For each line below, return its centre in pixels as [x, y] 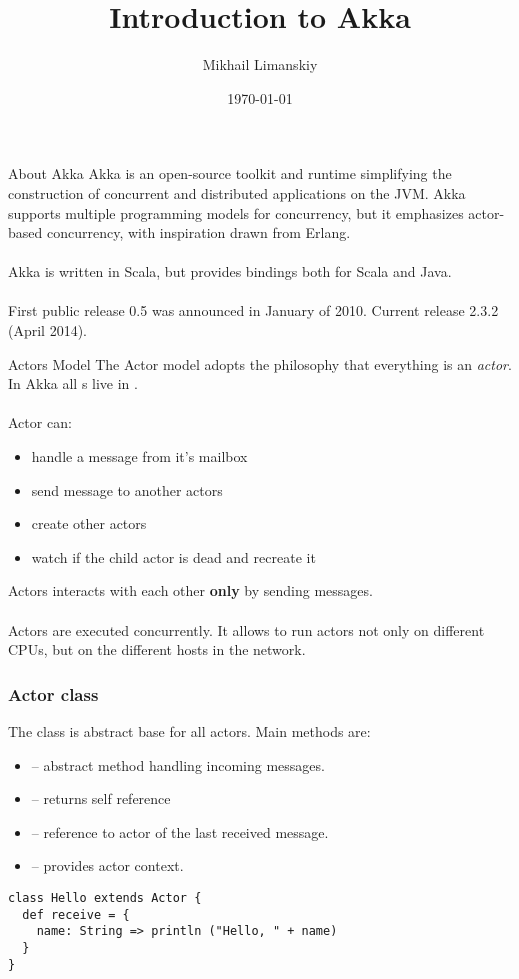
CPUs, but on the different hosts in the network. [157, 649]
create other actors [89, 523]
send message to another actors [127, 489]
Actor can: [40, 422]
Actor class [53, 693]
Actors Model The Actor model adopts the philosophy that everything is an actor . [260, 363]
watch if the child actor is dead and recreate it [173, 556]
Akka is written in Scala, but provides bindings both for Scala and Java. [230, 271]
